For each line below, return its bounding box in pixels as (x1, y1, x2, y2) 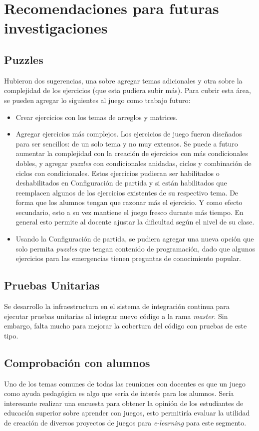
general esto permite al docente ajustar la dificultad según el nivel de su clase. (15, 216, 255, 227)
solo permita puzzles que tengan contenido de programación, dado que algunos (15, 243, 256, 253)
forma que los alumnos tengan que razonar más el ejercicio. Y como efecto (15, 197, 243, 207)
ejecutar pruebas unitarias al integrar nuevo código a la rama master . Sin (4, 310, 228, 321)
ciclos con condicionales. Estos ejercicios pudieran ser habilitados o (15, 167, 220, 178)
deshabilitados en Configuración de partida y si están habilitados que (15, 177, 227, 188)
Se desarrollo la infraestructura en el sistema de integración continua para (4, 301, 230, 311)
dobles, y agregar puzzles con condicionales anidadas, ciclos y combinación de (15, 157, 252, 168)
